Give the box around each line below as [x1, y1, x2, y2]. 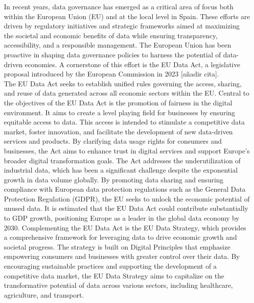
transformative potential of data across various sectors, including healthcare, [4, 280, 233, 290]
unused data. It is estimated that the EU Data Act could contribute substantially [4, 203, 248, 213]
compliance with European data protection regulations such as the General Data [4, 184, 246, 194]
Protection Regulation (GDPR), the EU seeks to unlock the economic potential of [4, 193, 250, 203]
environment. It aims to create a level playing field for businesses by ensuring [4, 107, 235, 117]
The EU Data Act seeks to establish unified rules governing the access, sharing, [4, 78, 242, 88]
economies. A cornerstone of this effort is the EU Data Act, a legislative [24, 59, 240, 69]
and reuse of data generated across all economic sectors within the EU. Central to [4, 88, 250, 98]
